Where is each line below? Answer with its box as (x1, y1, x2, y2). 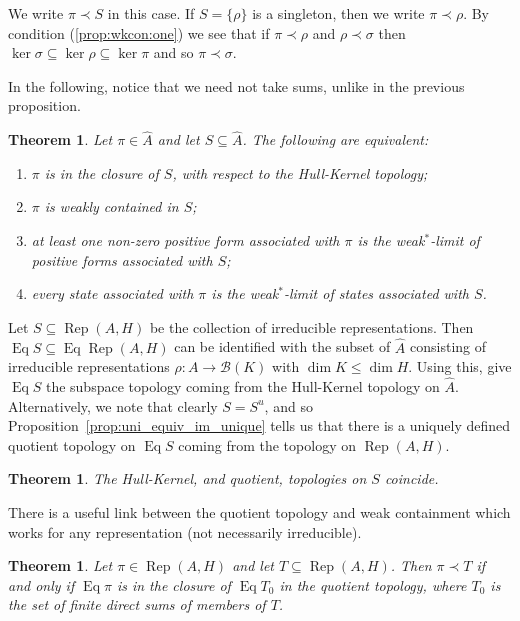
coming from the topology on (178, 434, 356, 455)
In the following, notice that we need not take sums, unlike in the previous (8, 75, 465, 96)
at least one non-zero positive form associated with (31, 229, 340, 250)
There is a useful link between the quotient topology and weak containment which (8, 501, 511, 522)
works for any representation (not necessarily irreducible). (8, 521, 362, 542)
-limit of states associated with (283, 283, 469, 304)
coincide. (384, 468, 439, 489)
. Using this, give (408, 356, 512, 377)
